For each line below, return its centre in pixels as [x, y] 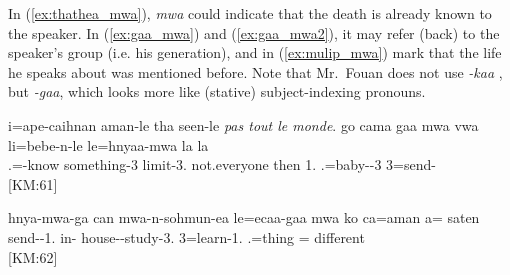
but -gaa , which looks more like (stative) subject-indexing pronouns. [217, 91]
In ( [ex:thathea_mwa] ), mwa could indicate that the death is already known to [250, 13]
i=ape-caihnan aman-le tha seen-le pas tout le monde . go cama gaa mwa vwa [243, 124]
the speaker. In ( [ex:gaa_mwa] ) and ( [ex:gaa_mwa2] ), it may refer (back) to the [254, 32]
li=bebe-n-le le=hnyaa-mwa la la [108, 144]
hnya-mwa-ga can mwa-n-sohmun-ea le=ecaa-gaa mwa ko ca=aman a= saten [244, 217]
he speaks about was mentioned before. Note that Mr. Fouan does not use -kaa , [255, 71]
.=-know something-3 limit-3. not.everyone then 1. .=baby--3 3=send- [222, 164]
